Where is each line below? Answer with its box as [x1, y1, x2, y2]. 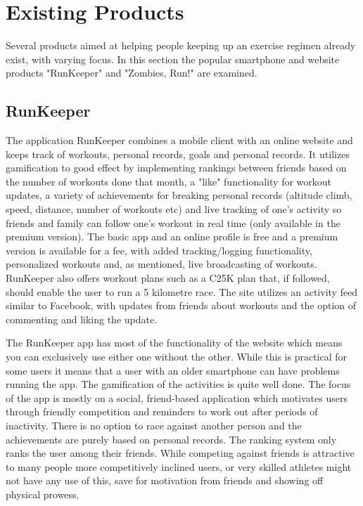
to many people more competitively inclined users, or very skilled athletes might [6, 459, 352, 474]
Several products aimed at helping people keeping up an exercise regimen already [6, 38, 356, 53]
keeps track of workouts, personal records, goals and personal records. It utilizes [6, 146, 350, 161]
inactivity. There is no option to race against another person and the [6, 417, 302, 432]
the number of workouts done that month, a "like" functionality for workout [6, 174, 332, 188]
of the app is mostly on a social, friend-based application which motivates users [6, 390, 348, 405]
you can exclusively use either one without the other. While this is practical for [6, 349, 348, 364]
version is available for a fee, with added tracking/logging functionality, [6, 242, 312, 257]
